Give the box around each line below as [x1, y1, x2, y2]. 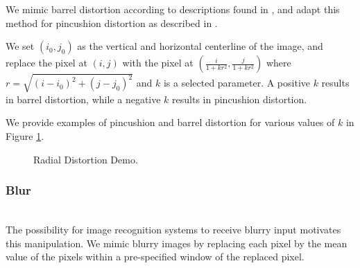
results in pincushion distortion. [172, 91, 307, 106]
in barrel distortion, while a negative [6, 91, 161, 106]
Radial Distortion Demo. [33, 152, 138, 166]
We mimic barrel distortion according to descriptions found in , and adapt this [6, 2, 340, 16]
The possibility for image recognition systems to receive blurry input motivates [6, 222, 341, 236]
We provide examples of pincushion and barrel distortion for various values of [6, 115, 335, 129]
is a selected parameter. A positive [163, 75, 310, 90]
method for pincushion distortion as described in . [6, 15, 218, 30]
